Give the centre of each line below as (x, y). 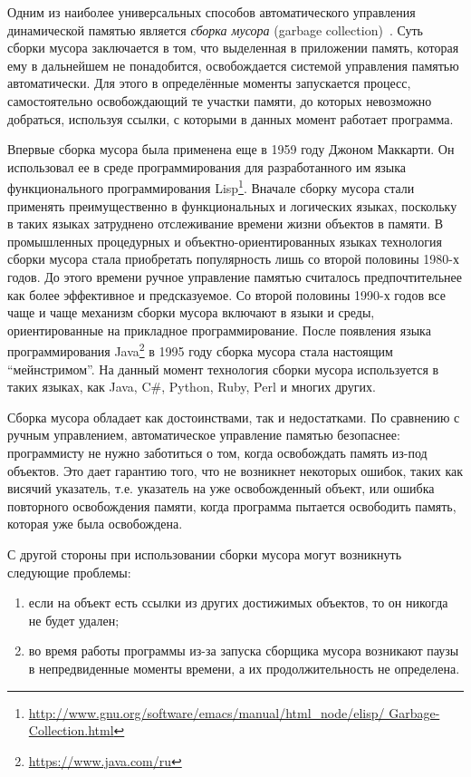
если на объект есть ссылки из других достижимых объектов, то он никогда (238, 602)
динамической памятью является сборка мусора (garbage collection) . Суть (215, 29)
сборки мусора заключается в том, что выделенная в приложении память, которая (233, 48)
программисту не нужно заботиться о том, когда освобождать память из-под (217, 452)
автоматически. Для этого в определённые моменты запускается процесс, (209, 83)
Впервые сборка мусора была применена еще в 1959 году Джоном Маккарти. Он (231, 149)
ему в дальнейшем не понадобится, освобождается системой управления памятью (233, 65)
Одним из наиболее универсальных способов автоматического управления (211, 12)
